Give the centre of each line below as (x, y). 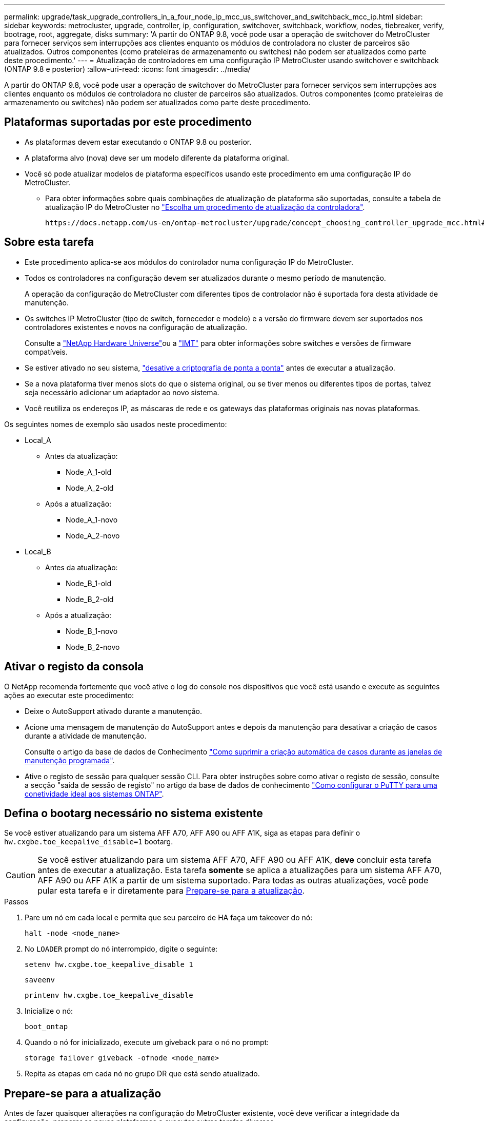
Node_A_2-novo (93, 535)
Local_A (38, 440)
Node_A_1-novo (92, 519)
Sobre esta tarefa (49, 242)
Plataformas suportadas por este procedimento (128, 122)
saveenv (40, 980)
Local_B (38, 551)
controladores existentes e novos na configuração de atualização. (136, 327)
